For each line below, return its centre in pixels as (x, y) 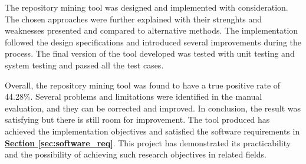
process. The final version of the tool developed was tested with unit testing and (150, 53)
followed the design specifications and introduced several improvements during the (153, 42)
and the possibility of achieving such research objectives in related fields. (136, 154)
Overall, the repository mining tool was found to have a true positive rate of (143, 85)
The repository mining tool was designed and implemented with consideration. (147, 7)
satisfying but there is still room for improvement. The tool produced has (137, 119)
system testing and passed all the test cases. (84, 65)
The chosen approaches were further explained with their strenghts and (134, 19)
